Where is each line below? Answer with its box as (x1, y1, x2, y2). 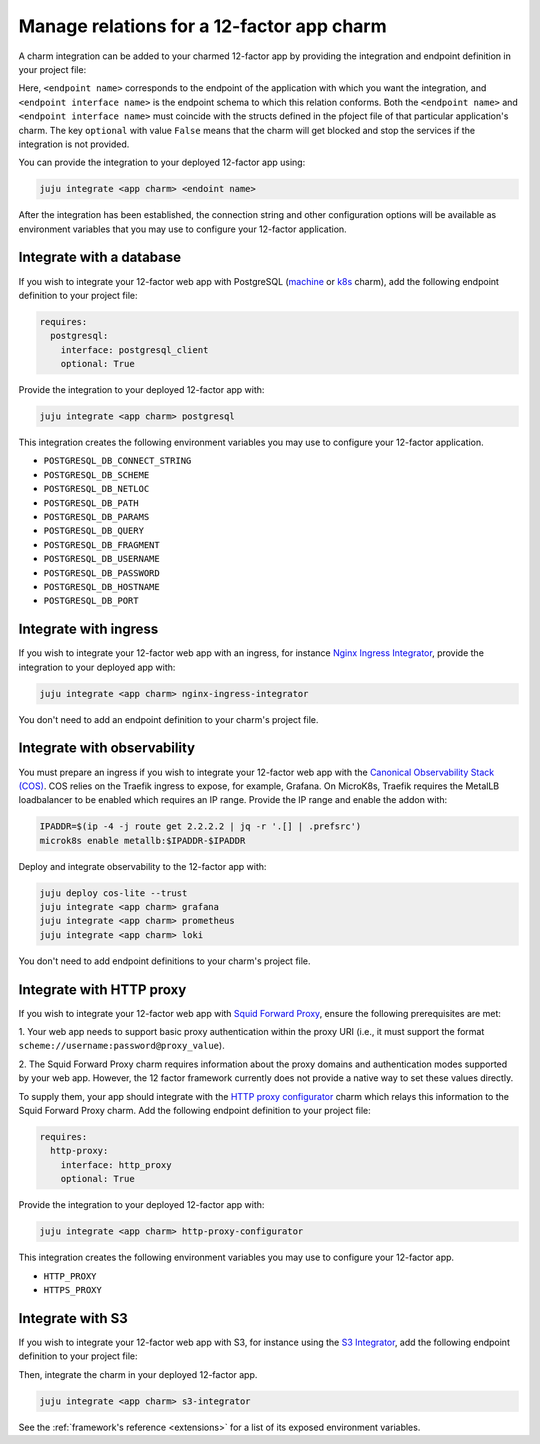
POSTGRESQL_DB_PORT (43, 595, 139, 607)
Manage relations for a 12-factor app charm (18, 15, 387, 37)
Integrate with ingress (18, 621, 159, 638)
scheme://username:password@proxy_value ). (18, 1040, 225, 1052)
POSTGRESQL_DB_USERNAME (43, 553, 160, 565)
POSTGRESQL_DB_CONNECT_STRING (43, 455, 192, 467)
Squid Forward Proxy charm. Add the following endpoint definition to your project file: (18, 1105, 372, 1117)
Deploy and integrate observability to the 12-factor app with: (18, 860, 267, 872)
